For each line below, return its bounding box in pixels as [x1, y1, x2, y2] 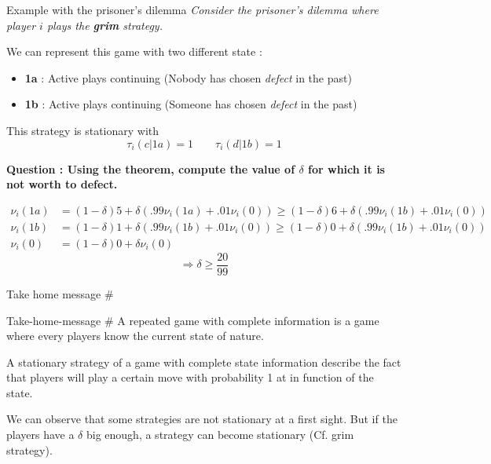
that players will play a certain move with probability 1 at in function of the [6, 369, 374, 385]
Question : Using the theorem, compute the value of [6, 160, 295, 177]
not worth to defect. [6, 176, 118, 192]
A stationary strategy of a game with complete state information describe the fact [6, 353, 401, 370]
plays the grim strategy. [46, 16, 163, 33]
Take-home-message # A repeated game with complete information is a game [6, 312, 379, 328]
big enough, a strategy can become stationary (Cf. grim [86, 426, 354, 443]
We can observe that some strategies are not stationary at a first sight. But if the [6, 411, 398, 427]
